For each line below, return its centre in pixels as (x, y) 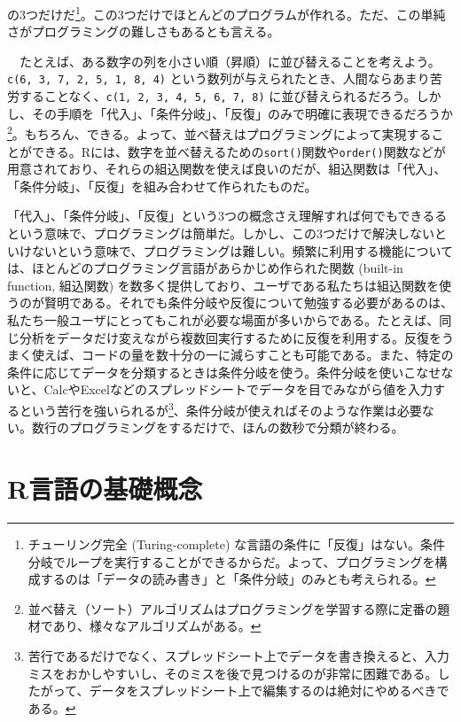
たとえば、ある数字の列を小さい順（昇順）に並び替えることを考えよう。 (230, 61)
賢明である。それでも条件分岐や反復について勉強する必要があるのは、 (249, 303)
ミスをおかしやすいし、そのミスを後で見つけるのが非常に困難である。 (233, 673)
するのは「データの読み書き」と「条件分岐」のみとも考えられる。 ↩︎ (238, 579)
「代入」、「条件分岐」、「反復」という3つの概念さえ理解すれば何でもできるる (227, 216)
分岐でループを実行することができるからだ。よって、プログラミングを (231, 561)
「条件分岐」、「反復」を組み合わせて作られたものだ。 (162, 186)
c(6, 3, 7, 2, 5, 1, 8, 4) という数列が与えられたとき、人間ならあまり (219, 78)
